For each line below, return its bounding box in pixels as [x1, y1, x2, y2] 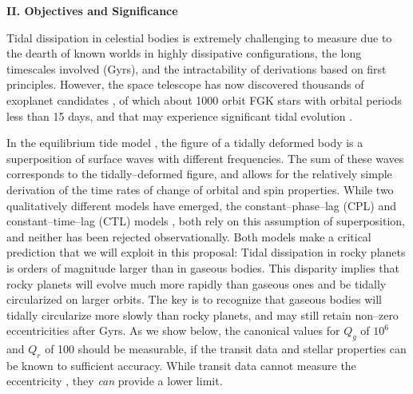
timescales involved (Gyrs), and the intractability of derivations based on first [6, 60, 387, 77]
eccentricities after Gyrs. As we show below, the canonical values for [6, 322, 340, 339]
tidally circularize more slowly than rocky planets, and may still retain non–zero [6, 306, 399, 323]
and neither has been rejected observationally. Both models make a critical [6, 228, 371, 245]
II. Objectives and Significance [6, 2, 178, 18]
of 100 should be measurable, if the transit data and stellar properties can [45, 340, 407, 357]
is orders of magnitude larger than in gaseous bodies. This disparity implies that [6, 259, 399, 276]
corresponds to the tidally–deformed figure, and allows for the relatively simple [6, 165, 392, 182]
